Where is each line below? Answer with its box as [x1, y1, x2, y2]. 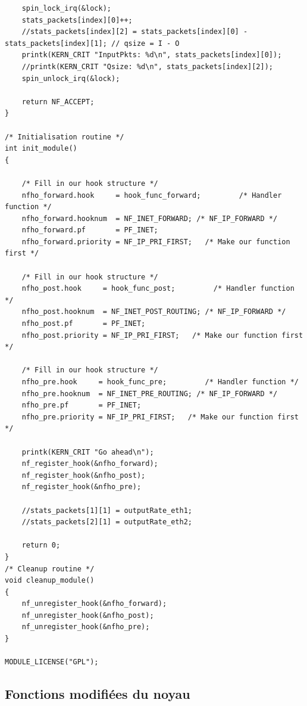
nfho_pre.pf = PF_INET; [21, 401, 142, 410]
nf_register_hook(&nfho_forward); [21, 459, 158, 468]
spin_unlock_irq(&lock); [21, 74, 120, 83]
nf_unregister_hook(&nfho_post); [21, 611, 154, 620]
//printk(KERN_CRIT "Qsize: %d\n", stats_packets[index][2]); [21, 62, 274, 71]
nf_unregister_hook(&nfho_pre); [21, 623, 150, 632]
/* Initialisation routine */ [5, 132, 124, 141]
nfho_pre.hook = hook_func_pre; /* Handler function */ [21, 378, 299, 386]
